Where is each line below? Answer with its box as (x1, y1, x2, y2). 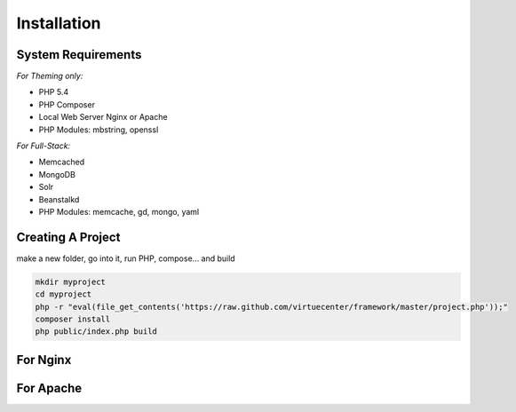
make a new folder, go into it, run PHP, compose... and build (16, 253, 235, 264)
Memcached (38, 156, 85, 168)
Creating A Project (16, 229, 121, 244)
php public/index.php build (35, 327, 157, 337)
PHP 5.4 (38, 87, 69, 98)
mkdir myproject (35, 276, 107, 287)
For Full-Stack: (16, 140, 71, 151)
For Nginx (16, 352, 72, 368)
